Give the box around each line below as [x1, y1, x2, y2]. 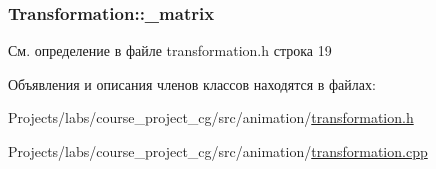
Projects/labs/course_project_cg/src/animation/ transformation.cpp [8, 141, 428, 161]
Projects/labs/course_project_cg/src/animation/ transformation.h [8, 107, 414, 128]
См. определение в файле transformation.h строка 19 [8, 40, 332, 61]
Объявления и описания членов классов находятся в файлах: [8, 73, 376, 94]
